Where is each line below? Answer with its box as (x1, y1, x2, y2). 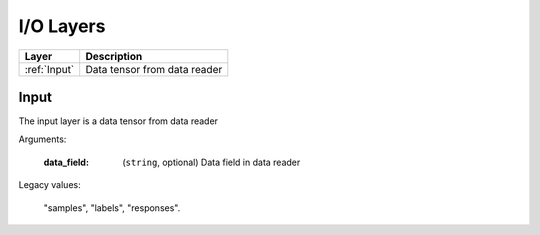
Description (85, 49, 143, 63)
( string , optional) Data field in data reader (122, 156, 301, 168)
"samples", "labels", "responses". (43, 201, 181, 214)
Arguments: (18, 133, 67, 145)
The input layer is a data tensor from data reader (18, 115, 219, 127)
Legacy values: (18, 179, 81, 191)
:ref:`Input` (24, 62, 75, 76)
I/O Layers (18, 15, 106, 37)
